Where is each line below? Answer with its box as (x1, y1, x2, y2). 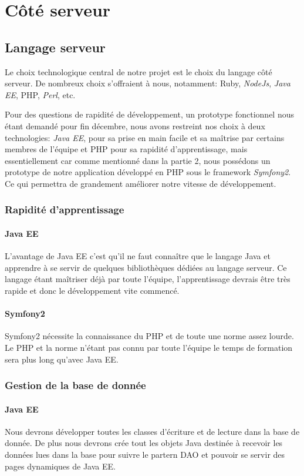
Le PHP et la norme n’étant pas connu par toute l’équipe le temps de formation (5, 341, 293, 353)
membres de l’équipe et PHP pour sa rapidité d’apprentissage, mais (5, 143, 248, 155)
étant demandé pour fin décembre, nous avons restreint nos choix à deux (5, 119, 265, 132)
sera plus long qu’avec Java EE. (5, 353, 119, 365)
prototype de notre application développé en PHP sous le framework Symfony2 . (5, 166, 291, 178)
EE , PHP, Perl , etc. (5, 88, 76, 100)
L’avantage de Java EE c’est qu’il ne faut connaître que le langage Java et (5, 250, 271, 262)
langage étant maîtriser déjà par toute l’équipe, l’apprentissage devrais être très (5, 273, 291, 285)
